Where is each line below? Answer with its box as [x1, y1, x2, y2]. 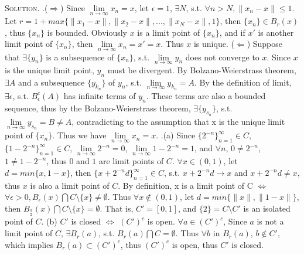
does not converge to [185, 50, 259, 63]
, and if [219, 26, 245, 38]
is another [258, 26, 294, 38]
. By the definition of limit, [194, 76, 292, 88]
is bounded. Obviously [47, 26, 128, 38]
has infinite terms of [63, 89, 136, 101]
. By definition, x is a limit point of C [118, 179, 253, 191]
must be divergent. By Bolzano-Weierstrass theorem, [107, 63, 296, 76]
